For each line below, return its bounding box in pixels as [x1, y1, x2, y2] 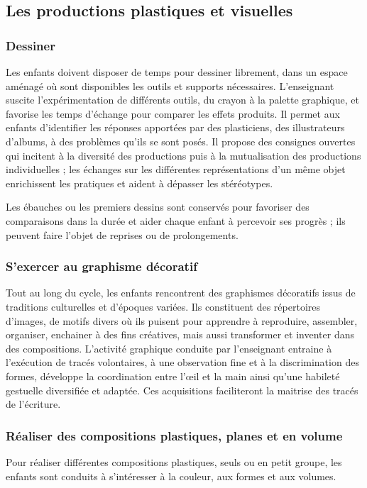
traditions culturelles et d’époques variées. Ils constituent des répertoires [6, 299, 321, 314]
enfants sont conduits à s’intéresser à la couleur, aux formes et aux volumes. [6, 468, 336, 483]
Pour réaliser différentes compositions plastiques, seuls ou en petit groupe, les [6, 454, 342, 469]
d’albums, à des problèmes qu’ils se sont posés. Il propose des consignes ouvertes [6, 133, 356, 148]
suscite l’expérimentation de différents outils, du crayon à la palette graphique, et [6, 92, 359, 107]
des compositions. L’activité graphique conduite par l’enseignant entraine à [6, 340, 332, 355]
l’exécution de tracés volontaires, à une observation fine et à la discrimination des [6, 355, 359, 370]
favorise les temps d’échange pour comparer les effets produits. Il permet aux [6, 106, 340, 121]
